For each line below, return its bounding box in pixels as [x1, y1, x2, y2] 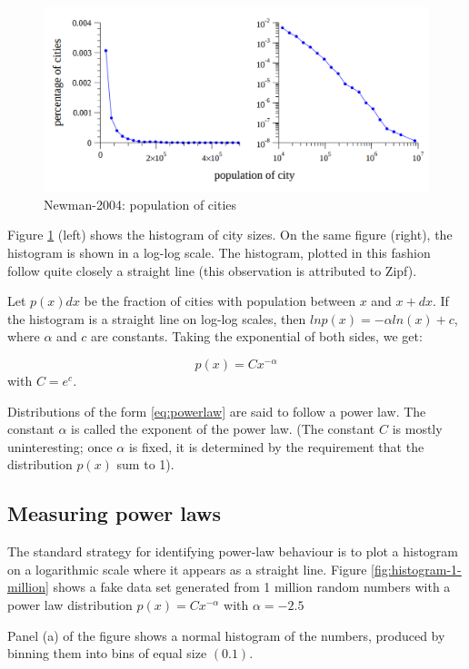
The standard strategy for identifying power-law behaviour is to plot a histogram [7, 542, 459, 561]
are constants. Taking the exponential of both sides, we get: [91, 327, 423, 346]
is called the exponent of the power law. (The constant [71, 419, 375, 438]
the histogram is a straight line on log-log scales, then [7, 309, 306, 328]
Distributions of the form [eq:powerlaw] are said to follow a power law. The [7, 401, 426, 420]
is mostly [392, 419, 443, 438]
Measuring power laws [7, 499, 221, 527]
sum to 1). [116, 455, 175, 474]
